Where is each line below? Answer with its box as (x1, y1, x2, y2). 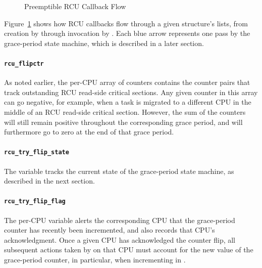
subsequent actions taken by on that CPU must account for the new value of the (4, 244, 253, 255)
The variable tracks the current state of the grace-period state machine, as (4, 165, 234, 176)
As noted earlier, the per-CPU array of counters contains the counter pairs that (4, 77, 250, 87)
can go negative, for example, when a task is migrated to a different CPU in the (4, 97, 251, 107)
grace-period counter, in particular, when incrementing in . (4, 254, 186, 265)
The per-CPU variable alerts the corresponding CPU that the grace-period (4, 214, 235, 225)
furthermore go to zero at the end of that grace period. (4, 126, 174, 137)
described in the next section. (4, 175, 95, 186)
